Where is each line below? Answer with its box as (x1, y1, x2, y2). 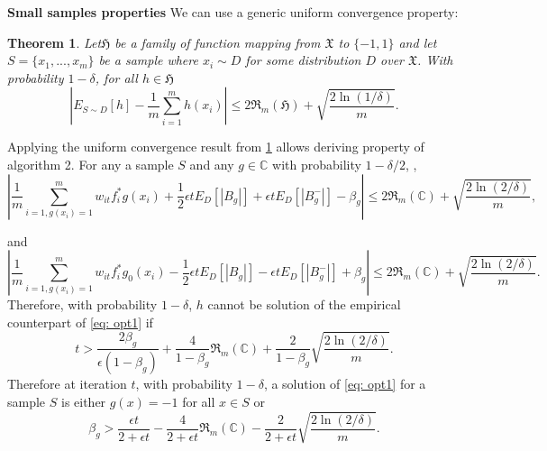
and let (398, 32, 437, 51)
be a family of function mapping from (114, 32, 321, 51)
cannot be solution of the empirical (207, 295, 401, 314)
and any (189, 154, 234, 173)
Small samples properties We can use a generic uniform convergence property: (7, 3, 459, 21)
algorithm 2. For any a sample (7, 154, 174, 173)
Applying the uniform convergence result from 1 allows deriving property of (7, 137, 424, 156)
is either (60, 392, 106, 410)
